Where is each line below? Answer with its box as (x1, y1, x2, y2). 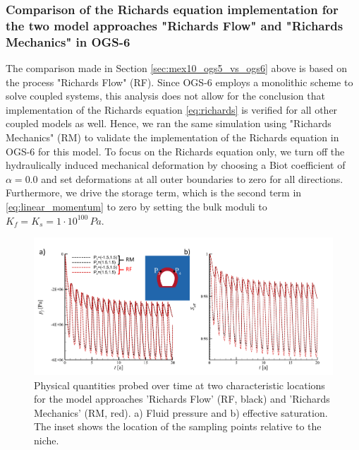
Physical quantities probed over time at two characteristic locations (34, 377, 325, 392)
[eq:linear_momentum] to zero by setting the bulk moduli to (6, 199, 267, 213)
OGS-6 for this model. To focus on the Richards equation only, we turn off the (6, 143, 345, 158)
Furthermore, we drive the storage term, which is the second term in (6, 185, 302, 200)
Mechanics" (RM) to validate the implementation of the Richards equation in (6, 130, 339, 145)
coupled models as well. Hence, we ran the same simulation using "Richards (6, 116, 331, 131)
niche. (34, 432, 59, 447)
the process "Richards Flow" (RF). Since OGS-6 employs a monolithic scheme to (6, 74, 353, 89)
